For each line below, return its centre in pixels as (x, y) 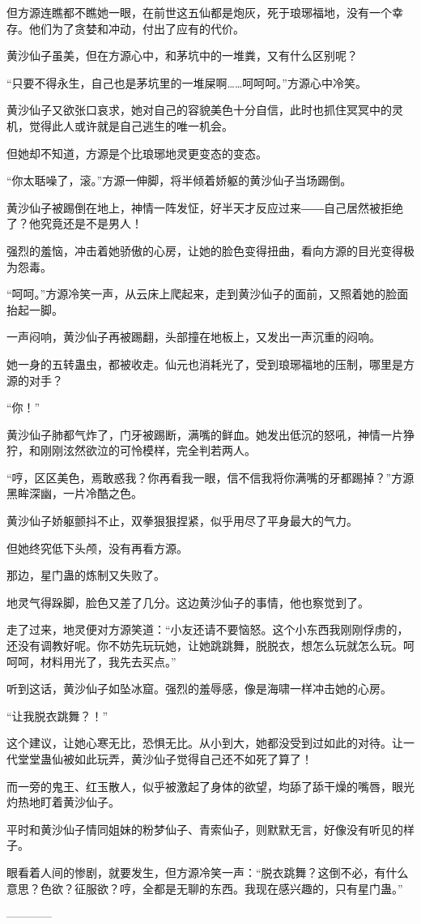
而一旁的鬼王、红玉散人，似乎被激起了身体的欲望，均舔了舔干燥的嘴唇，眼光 (210, 786)
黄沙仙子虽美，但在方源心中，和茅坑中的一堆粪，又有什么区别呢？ (182, 56)
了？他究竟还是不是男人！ (74, 223)
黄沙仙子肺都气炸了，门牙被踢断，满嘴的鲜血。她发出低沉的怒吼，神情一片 (205, 434)
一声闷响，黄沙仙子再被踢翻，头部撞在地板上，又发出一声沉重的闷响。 (193, 337)
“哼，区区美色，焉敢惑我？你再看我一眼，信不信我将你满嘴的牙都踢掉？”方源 (210, 477)
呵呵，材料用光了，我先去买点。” (91, 661)
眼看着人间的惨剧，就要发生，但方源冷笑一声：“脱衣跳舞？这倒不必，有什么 (208, 872)
